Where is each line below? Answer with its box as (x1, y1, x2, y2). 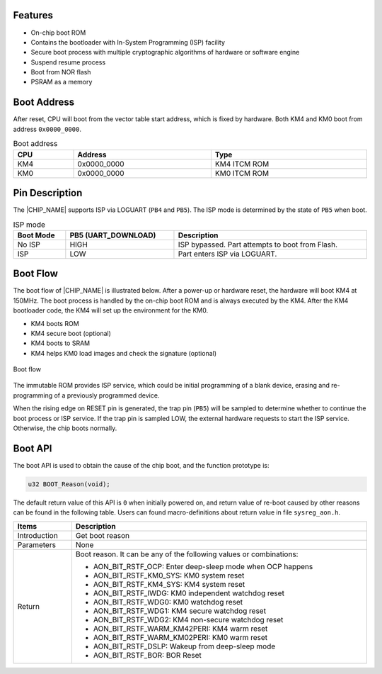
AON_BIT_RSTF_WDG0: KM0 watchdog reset (93, 597, 243, 607)
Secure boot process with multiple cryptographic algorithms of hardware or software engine (30, 48, 300, 57)
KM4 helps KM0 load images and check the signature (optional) (30, 349, 217, 357)
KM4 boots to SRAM (30, 339, 91, 347)
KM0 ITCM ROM (214, 168, 270, 178)
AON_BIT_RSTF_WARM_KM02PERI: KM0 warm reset (93, 632, 268, 642)
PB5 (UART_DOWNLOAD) (69, 230, 156, 240)
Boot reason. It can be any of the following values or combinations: (75, 549, 299, 559)
